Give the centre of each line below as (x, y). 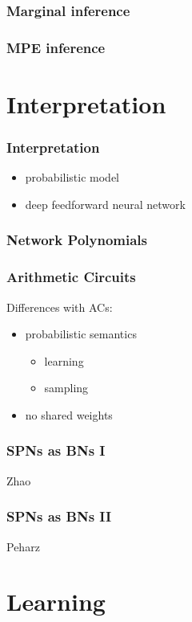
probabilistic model (72, 177)
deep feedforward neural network (105, 204)
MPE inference (56, 47)
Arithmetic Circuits (71, 277)
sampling (66, 388)
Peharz (23, 546)
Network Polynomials (77, 240)
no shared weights (69, 414)
